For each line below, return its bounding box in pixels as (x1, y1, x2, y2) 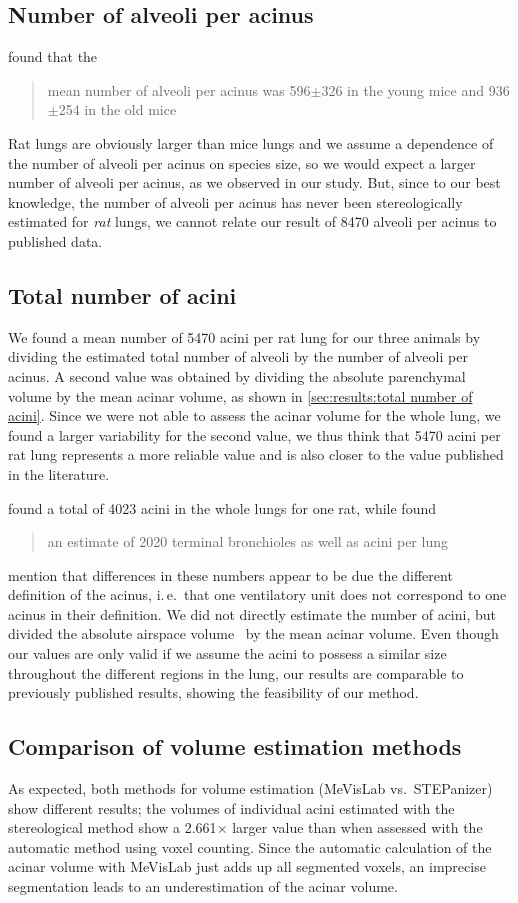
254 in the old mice (58, 99, 177, 120)
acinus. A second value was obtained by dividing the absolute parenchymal (8, 365, 466, 386)
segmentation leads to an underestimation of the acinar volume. (8, 876, 398, 897)
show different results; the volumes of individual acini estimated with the (8, 797, 455, 818)
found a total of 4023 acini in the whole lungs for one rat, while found (8, 497, 436, 518)
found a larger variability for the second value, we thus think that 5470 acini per (8, 424, 501, 445)
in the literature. (8, 463, 110, 484)
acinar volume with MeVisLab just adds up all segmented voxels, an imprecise (8, 856, 486, 877)
